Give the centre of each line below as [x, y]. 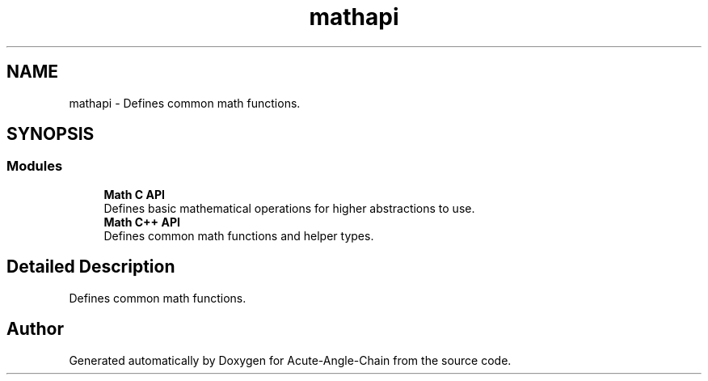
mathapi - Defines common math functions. [185, 103]
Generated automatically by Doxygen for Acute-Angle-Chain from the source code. [290, 360]
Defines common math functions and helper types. [239, 235]
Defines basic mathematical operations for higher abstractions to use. [289, 208]
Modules [35, 166]
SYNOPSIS [51, 134]
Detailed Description [91, 267]
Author [35, 329]
